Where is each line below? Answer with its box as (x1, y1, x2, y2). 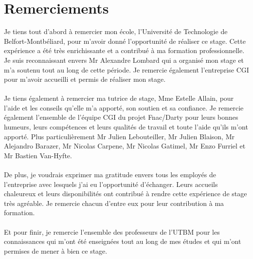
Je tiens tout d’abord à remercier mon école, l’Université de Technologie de (4, 26, 228, 37)
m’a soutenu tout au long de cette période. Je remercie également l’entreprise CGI (4, 64, 249, 74)
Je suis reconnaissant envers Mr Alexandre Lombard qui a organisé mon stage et (4, 55, 244, 65)
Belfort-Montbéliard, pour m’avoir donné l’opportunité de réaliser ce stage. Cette (4, 36, 246, 46)
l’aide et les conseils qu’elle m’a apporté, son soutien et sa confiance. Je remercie (4, 102, 244, 112)
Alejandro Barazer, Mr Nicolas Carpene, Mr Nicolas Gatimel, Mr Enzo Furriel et (4, 141, 246, 151)
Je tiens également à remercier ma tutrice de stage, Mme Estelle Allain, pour (4, 93, 234, 103)
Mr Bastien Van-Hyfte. (4, 150, 72, 160)
